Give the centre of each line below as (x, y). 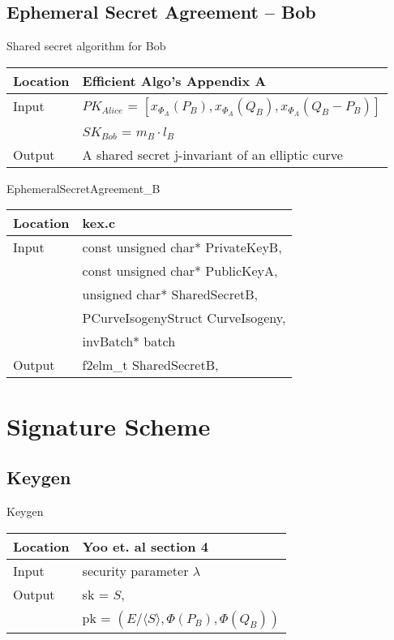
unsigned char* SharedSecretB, (170, 294)
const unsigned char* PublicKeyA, (180, 271)
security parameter (135, 570)
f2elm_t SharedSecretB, (150, 365)
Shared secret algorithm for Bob (86, 46)
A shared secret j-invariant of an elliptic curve (212, 154)
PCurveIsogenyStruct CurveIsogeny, (184, 318)
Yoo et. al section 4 (145, 546)
